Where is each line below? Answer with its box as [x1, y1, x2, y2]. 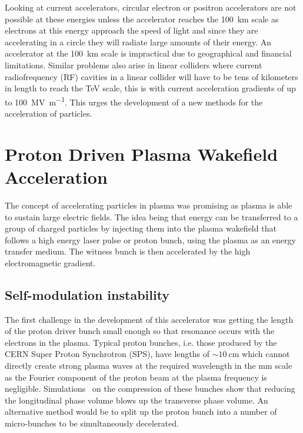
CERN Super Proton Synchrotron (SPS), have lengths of [5, 348, 209, 360]
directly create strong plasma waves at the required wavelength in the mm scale [5, 359, 292, 372]
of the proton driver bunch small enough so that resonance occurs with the [5, 325, 275, 337]
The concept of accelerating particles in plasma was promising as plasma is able [5, 199, 292, 211]
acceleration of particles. [5, 107, 92, 119]
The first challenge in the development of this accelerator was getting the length [5, 313, 294, 325]
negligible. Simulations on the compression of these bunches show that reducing [5, 382, 295, 395]
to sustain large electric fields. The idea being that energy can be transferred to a [5, 210, 298, 223]
